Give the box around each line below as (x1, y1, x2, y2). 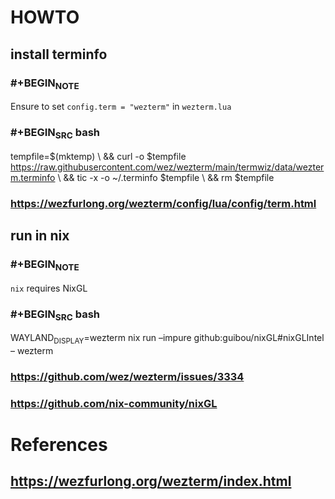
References (10, 433, 108, 456)
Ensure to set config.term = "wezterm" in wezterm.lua (10, 101, 232, 113)
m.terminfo (10, 171, 56, 183)
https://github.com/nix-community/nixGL (10, 396, 218, 410)
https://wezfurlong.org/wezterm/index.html (10, 473, 292, 490)
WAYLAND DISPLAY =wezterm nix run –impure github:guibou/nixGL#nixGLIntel (10, 332, 325, 346)
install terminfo (10, 46, 108, 63)
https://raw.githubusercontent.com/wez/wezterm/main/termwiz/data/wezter (10, 161, 325, 173)
